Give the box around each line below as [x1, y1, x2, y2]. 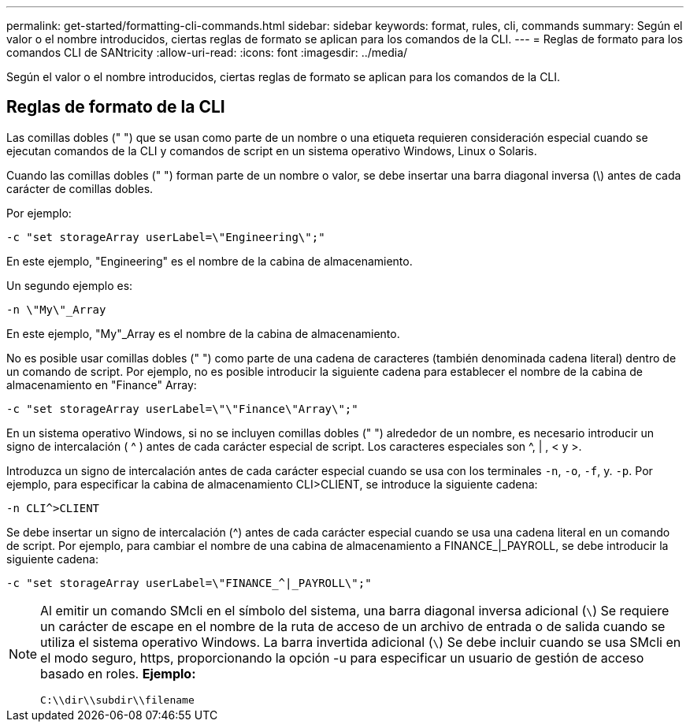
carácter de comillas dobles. [6, 181, 154, 195]
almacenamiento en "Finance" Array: [6, 377, 197, 392]
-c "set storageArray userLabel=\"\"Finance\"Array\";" [6, 402, 358, 415]
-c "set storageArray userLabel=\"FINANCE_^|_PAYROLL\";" [6, 576, 372, 589]
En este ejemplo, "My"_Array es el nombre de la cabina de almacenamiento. [6, 326, 400, 340]
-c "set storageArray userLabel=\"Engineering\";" [6, 230, 325, 243]
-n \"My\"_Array [6, 303, 106, 316]
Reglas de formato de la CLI [6, 97, 225, 117]
